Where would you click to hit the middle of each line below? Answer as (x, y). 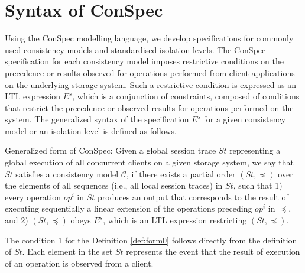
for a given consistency (245, 119)
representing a (255, 150)
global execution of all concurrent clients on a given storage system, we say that (149, 162)
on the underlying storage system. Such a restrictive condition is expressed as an (151, 84)
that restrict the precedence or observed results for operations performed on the (149, 107)
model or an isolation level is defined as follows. (91, 130)
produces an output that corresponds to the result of (193, 196)
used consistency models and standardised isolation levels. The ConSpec (135, 49)
